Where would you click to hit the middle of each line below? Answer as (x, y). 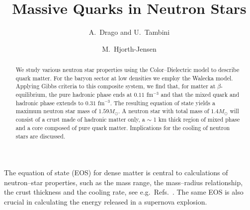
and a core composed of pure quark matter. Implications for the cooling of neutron (123, 127)
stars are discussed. (41, 136)
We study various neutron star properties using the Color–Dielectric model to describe (127, 70)
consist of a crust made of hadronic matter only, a (80, 119)
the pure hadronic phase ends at (90, 95)
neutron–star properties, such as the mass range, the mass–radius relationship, (124, 182)
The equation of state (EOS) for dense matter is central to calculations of (116, 173)
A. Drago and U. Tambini (129, 32)
